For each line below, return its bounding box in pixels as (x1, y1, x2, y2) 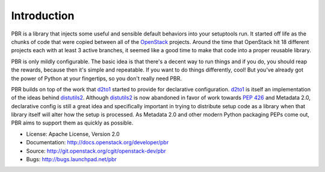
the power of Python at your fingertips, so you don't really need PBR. (11, 75, 182, 82)
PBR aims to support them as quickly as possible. (11, 119, 134, 126)
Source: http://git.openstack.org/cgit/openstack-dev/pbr (26, 147, 167, 155)
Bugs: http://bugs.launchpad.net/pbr (26, 156, 117, 163)
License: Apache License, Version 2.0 (26, 130, 120, 138)
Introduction (11, 9, 75, 22)
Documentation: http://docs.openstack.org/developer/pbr (26, 139, 169, 146)
